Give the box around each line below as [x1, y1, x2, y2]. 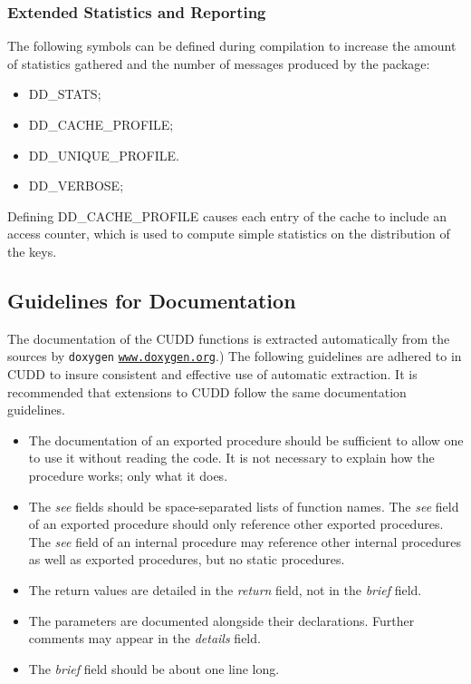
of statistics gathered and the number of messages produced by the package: [7, 54, 430, 73]
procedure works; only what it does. [28, 465, 228, 484]
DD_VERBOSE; [28, 176, 124, 195]
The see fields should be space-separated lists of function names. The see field [28, 496, 459, 515]
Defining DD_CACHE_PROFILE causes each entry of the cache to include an [7, 206, 447, 225]
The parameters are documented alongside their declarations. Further [28, 611, 415, 630]
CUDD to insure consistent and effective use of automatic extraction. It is [7, 365, 418, 384]
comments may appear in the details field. [28, 629, 261, 648]
